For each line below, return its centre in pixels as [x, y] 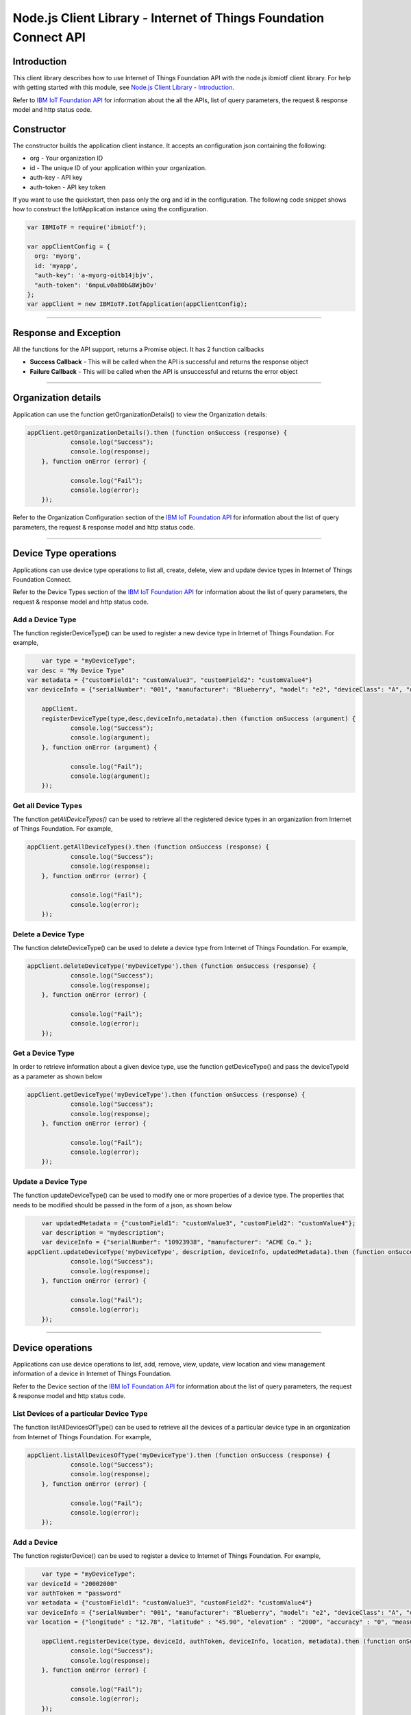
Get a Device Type [43, 1053]
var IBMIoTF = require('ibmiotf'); [87, 227]
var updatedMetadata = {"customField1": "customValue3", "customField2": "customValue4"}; [199, 1223]
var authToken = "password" [74, 1593]
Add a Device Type [45, 619]
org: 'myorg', [58, 256]
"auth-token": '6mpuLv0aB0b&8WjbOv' [96, 285]
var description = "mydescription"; [103, 1232]
